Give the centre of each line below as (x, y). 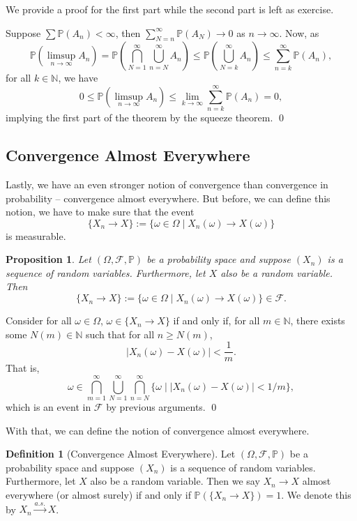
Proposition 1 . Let (48, 259)
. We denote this (316, 494)
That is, (23, 368)
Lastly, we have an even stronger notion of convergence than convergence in (167, 184)
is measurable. (36, 235)
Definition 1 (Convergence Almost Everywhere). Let (121, 454)
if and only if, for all (217, 320)
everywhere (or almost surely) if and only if (98, 494)
